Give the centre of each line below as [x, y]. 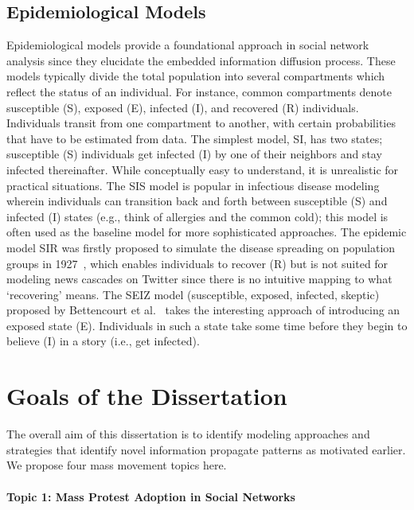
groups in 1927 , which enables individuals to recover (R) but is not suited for [197, 263]
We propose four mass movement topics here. [117, 465]
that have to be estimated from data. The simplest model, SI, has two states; [195, 138]
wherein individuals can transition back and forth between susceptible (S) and [197, 201]
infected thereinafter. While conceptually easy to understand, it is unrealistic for [203, 169]
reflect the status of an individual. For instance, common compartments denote [199, 91]
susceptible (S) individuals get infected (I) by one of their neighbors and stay [194, 154]
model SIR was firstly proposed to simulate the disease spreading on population [201, 247]
